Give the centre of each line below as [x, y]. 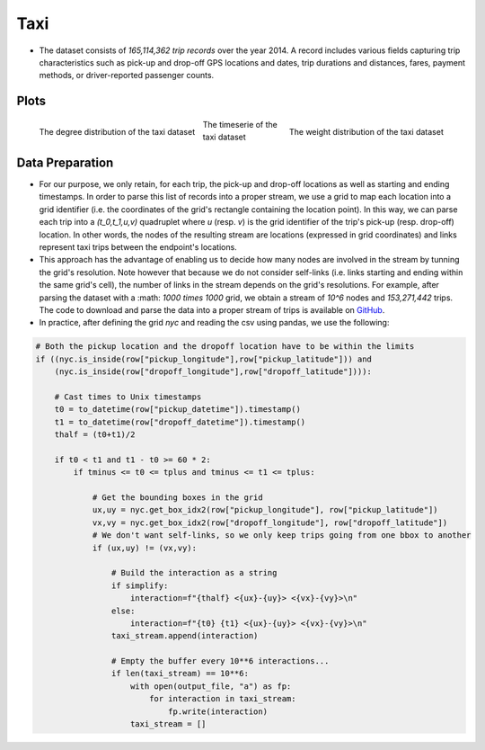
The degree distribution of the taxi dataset [117, 132]
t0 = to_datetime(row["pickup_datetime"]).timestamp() [177, 410]
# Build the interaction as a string [194, 573]
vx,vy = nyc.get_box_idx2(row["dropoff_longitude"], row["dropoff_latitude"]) [270, 522]
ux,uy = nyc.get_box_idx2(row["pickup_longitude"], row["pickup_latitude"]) [265, 510]
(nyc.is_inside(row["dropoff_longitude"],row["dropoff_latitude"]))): [213, 372]
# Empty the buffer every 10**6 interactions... [220, 661]
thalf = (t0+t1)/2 [95, 435]
